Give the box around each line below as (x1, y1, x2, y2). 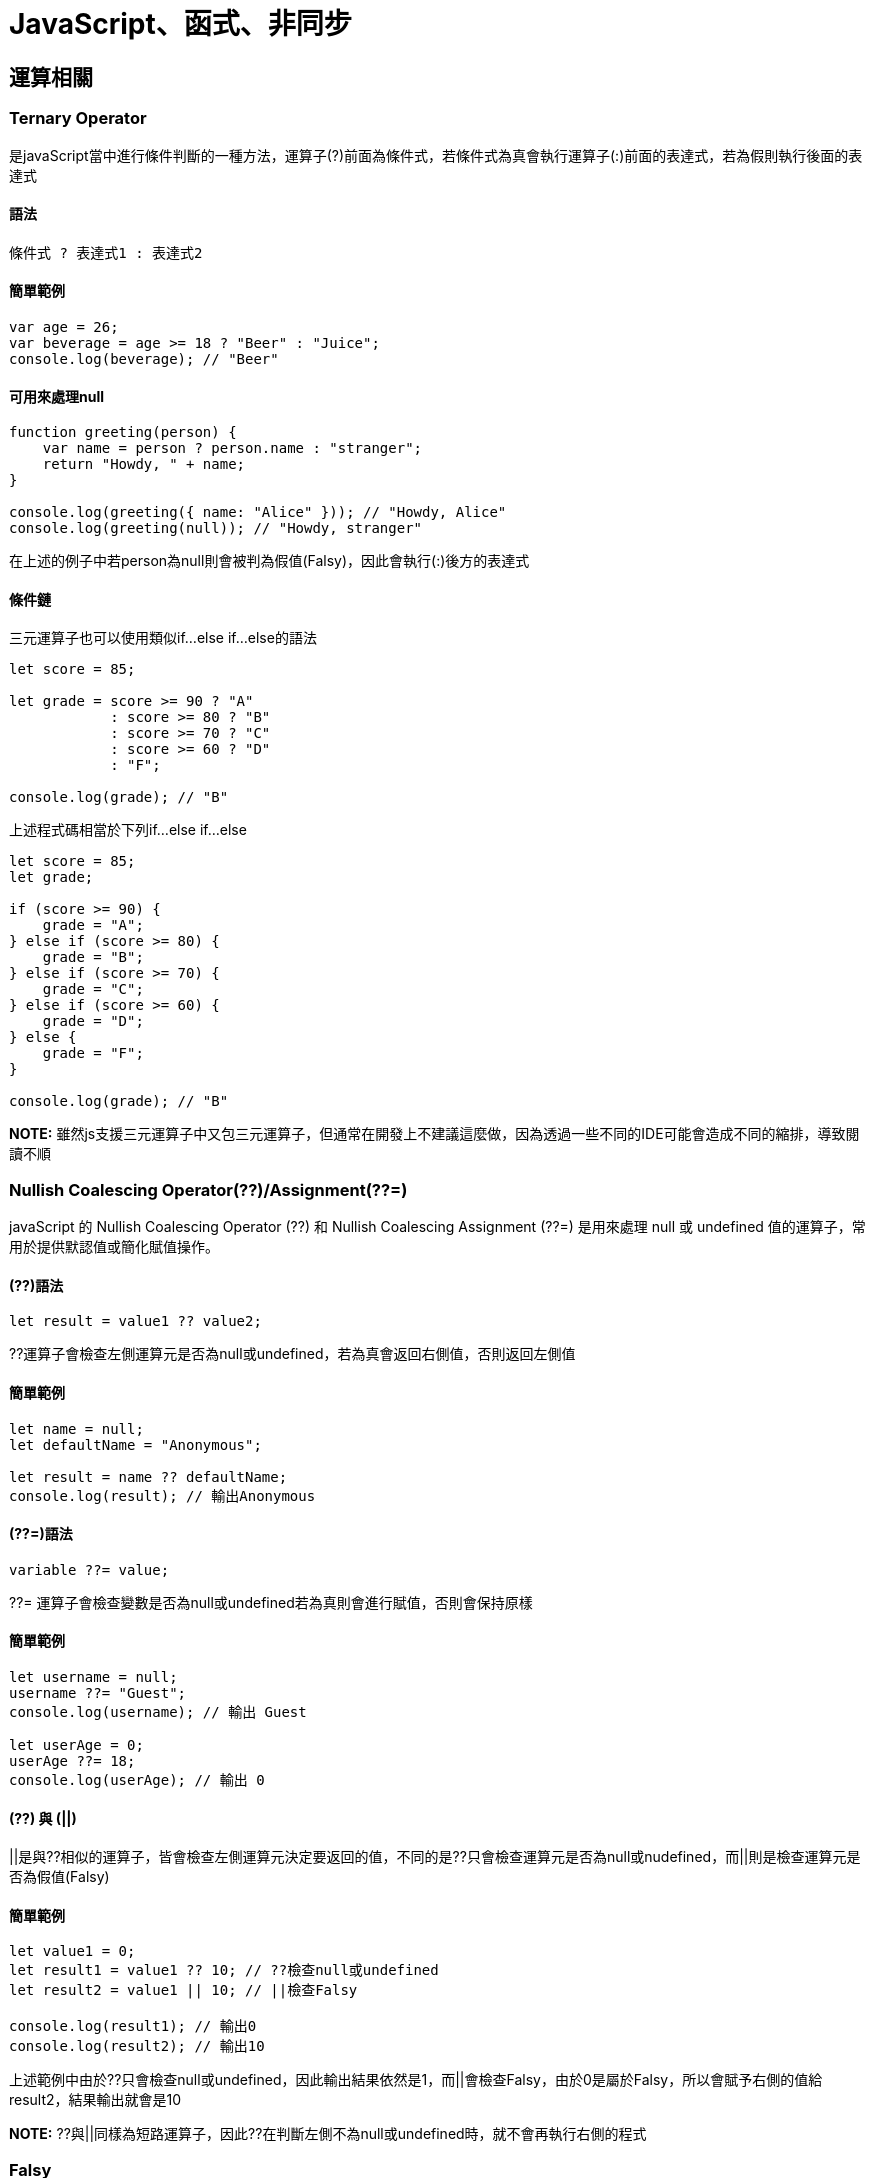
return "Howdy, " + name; (42, 456, 246, 473)
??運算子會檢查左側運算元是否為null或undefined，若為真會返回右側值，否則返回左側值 (9, 1345, 576, 1363)
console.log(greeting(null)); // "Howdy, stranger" (9, 520, 423, 537)
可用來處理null (9, 387, 105, 405)
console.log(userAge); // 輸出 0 (9, 1772, 265, 1789)
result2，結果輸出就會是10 (9, 2091, 182, 2109)
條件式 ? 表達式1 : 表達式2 (9, 244, 203, 261)
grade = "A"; (42, 917, 144, 934)
